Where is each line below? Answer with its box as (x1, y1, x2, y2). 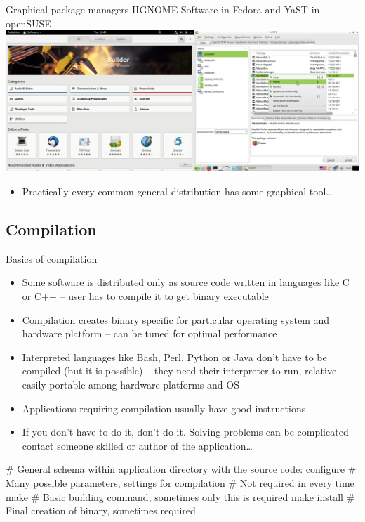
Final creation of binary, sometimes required (6, 503, 196, 518)
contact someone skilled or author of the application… (22, 438, 253, 452)
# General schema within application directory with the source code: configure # (6, 462, 357, 476)
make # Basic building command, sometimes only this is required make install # (6, 489, 355, 504)
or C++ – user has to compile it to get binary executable (22, 289, 269, 304)
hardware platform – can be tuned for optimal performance (22, 326, 277, 341)
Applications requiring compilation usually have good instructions (22, 400, 306, 415)
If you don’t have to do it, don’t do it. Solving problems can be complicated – (22, 424, 357, 439)
